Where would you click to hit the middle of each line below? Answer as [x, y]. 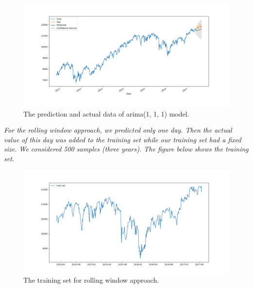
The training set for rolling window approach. [91, 280]
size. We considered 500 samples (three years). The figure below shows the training [126, 149]
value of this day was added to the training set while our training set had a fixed [123, 139]
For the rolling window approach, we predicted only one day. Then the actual [118, 130]
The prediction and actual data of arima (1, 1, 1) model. [106, 113]
